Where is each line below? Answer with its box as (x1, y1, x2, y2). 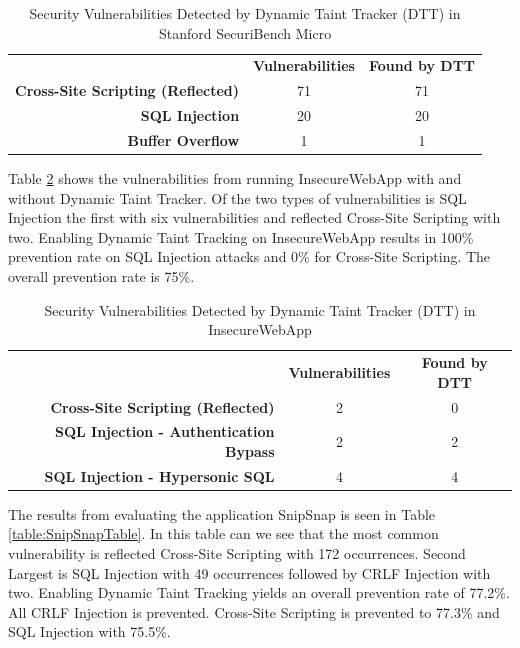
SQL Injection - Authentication (54, 421, 275, 442)
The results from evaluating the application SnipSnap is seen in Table (8, 503, 436, 524)
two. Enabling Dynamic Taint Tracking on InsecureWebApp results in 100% (8, 226, 474, 247)
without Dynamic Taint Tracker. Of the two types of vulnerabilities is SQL (8, 187, 467, 208)
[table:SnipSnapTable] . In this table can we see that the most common (8, 523, 439, 544)
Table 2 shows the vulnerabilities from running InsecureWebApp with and (8, 168, 462, 189)
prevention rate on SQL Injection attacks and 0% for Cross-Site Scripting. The (8, 246, 491, 267)
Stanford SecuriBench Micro (158, 22, 332, 43)
